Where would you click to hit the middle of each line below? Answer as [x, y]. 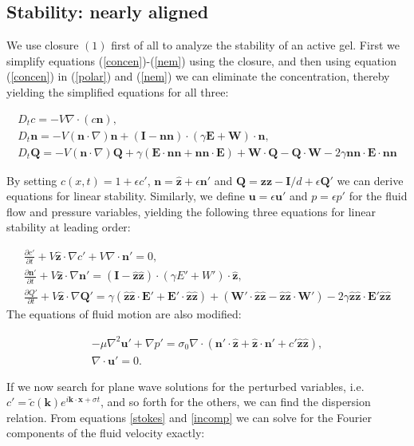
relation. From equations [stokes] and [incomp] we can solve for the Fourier [189, 417]
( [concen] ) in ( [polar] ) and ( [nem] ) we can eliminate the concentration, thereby [198, 76]
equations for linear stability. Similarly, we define [126, 196]
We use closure [43, 45]
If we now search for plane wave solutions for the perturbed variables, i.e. [185, 386]
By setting [32, 180]
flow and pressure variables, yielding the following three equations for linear [191, 211]
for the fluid [378, 196]
